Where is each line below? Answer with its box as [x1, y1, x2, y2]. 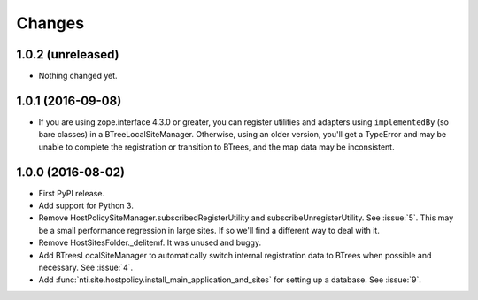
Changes [16, 13, 84, 33]
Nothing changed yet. [38, 71, 119, 81]
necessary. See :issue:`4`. [38, 262, 133, 273]
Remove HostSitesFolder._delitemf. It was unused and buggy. [38, 237, 261, 248]
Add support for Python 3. [38, 200, 135, 212]
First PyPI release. [38, 188, 105, 198]
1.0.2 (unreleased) [16, 47, 119, 62]
